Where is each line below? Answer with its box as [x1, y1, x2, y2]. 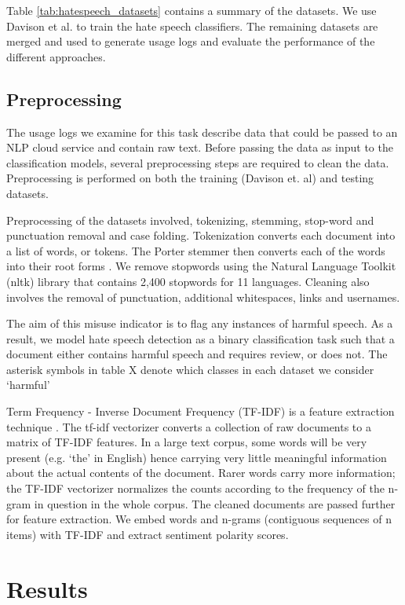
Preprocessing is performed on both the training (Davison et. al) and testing [6, 170, 374, 186]
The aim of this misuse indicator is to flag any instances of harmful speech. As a [6, 315, 393, 332]
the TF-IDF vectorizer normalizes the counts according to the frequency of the [6, 480, 385, 497]
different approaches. [6, 48, 106, 64]
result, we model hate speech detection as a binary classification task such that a [6, 330, 395, 346]
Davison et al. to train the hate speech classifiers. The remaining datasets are [6, 17, 378, 34]
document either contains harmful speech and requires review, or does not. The [6, 346, 388, 362]
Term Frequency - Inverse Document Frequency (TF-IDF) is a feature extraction [6, 403, 395, 420]
